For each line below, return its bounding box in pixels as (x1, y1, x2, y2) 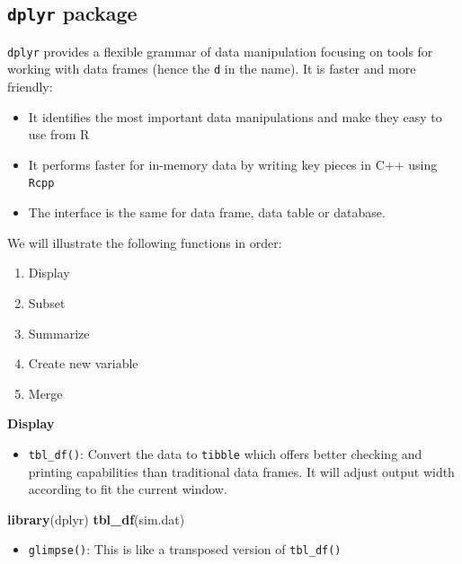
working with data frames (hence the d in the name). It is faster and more (7, 59, 416, 78)
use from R (28, 125, 90, 144)
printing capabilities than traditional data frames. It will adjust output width (28, 462, 455, 480)
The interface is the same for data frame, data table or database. (28, 203, 386, 222)
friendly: (7, 77, 53, 96)
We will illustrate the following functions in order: (7, 233, 282, 251)
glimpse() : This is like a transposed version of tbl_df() (28, 540, 342, 559)
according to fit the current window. (28, 480, 227, 498)
